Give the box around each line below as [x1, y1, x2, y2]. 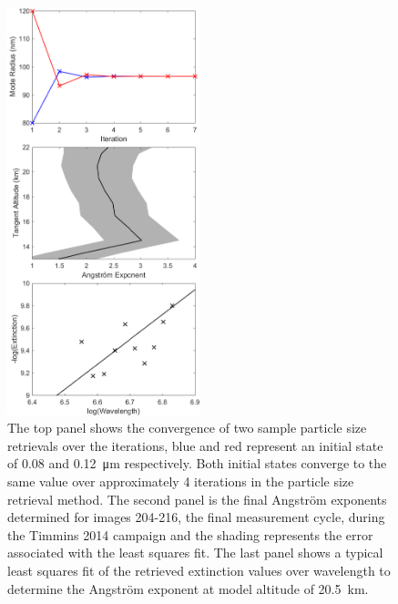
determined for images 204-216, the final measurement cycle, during [7, 507, 385, 527]
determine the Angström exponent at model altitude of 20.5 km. [7, 578, 369, 598]
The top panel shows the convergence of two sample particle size [7, 418, 367, 437]
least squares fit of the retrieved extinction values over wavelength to [7, 560, 391, 579]
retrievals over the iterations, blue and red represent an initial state [7, 435, 383, 455]
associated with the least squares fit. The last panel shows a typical [7, 543, 383, 562]
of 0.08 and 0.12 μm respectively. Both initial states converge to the [7, 454, 387, 473]
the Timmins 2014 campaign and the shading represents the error [7, 525, 373, 544]
